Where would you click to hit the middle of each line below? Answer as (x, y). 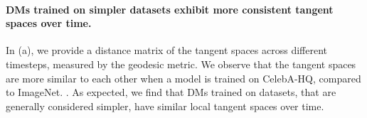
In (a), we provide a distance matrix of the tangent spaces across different (166, 50)
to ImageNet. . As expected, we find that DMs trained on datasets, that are (171, 92)
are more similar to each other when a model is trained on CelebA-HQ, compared (183, 78)
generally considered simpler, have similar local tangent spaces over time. (165, 106)
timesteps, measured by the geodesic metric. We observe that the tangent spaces (181, 64)
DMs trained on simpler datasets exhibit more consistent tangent (170, 9)
